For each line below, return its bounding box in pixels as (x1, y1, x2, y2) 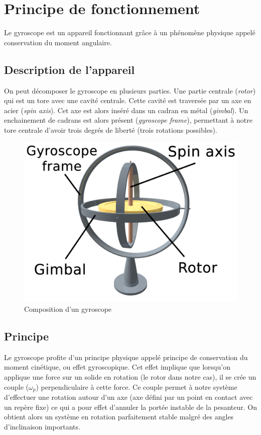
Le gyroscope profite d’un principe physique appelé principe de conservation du (4, 352, 248, 362)
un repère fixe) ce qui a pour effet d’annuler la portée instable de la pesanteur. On (4, 401, 257, 412)
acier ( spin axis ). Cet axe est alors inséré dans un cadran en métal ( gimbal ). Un (4, 105, 248, 115)
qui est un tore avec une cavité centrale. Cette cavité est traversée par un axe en (4, 95, 251, 106)
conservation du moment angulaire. (4, 37, 112, 47)
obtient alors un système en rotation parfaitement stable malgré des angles (4, 411, 234, 422)
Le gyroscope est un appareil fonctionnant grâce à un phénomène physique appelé (4, 27, 255, 38)
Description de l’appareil (4, 61, 135, 77)
